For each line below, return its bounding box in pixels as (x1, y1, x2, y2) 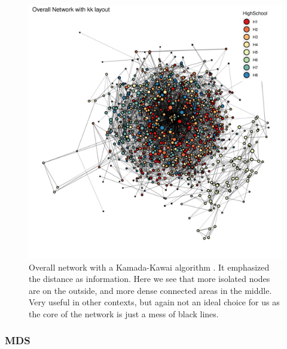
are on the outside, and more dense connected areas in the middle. (29, 284, 272, 296)
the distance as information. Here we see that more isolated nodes (29, 272, 270, 285)
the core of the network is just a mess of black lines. (29, 307, 219, 320)
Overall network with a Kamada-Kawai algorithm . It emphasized (29, 260, 270, 273)
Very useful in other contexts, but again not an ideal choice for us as (29, 296, 280, 308)
